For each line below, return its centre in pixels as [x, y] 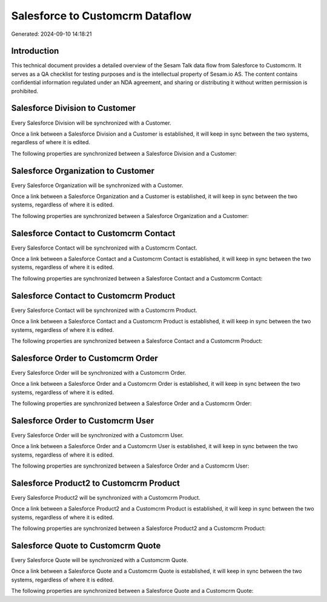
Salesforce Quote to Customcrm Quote [86, 545]
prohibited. [25, 91]
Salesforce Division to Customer [74, 108]
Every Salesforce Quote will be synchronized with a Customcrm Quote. [100, 560]
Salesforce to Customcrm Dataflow [101, 16]
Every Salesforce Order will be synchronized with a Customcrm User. [97, 435]
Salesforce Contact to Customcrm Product [93, 296]
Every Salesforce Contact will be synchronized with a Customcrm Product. [104, 310]
